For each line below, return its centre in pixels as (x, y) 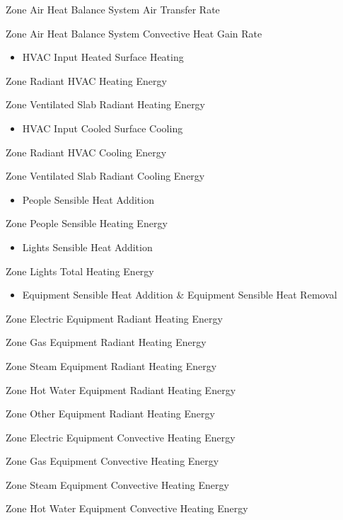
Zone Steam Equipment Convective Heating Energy (117, 484)
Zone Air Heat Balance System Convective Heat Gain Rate (134, 33)
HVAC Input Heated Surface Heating (103, 57)
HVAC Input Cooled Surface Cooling (103, 128)
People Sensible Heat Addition (88, 199)
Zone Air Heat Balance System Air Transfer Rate (113, 9)
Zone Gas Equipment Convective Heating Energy (112, 461)
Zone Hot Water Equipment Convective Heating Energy (127, 508)
